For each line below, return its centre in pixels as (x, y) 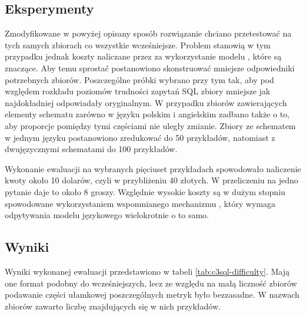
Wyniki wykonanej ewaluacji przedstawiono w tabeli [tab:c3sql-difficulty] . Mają (147, 271)
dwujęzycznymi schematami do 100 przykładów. (91, 149)
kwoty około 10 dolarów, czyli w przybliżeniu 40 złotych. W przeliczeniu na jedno (152, 180)
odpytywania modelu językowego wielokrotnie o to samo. (107, 215)
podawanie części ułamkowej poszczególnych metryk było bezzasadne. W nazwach (152, 294)
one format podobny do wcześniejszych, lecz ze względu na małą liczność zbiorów (151, 283)
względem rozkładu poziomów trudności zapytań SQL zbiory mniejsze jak (138, 91)
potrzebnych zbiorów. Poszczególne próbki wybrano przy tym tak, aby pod (139, 79)
